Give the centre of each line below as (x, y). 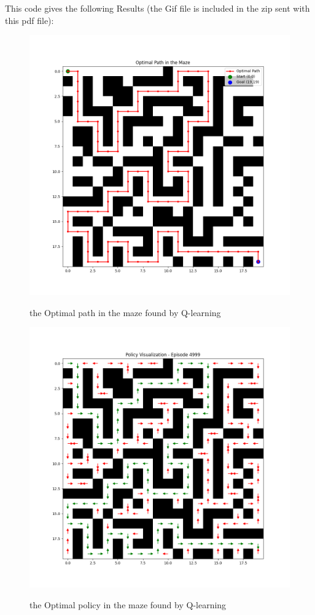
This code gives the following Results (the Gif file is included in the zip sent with (157, 8)
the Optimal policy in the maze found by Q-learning (128, 604)
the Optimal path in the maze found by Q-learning (125, 312)
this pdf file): (29, 20)
